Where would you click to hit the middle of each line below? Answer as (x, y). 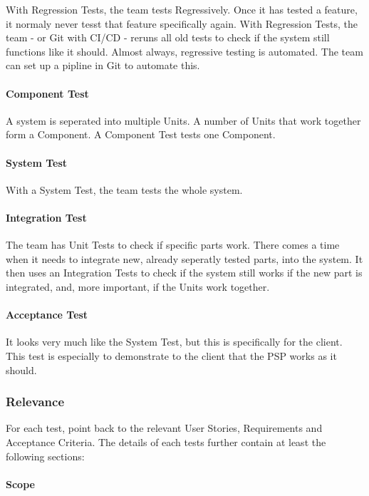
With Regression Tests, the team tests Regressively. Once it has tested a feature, (182, 9)
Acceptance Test (47, 315)
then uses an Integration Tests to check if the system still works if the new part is (184, 273)
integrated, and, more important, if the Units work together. (138, 286)
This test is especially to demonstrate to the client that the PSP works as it (171, 355)
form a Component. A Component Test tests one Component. (141, 134)
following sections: (45, 456)
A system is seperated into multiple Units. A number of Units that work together (183, 120)
